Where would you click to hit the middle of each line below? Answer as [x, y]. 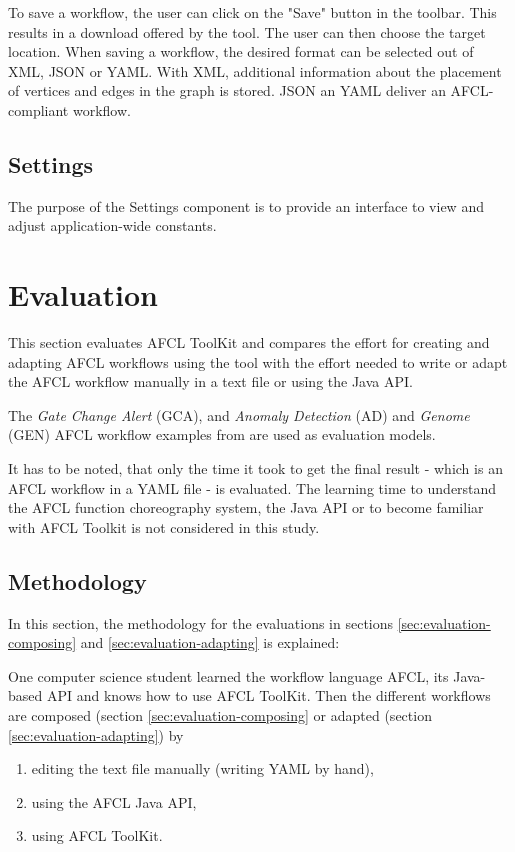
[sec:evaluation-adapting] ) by [96, 734]
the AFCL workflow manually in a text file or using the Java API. [210, 381]
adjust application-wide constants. [112, 225]
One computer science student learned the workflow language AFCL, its [228, 675]
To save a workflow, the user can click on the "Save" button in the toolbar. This [252, 12]
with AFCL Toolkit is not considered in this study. [164, 526]
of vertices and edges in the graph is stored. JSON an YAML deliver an [227, 90]
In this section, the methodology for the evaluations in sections [201, 622]
